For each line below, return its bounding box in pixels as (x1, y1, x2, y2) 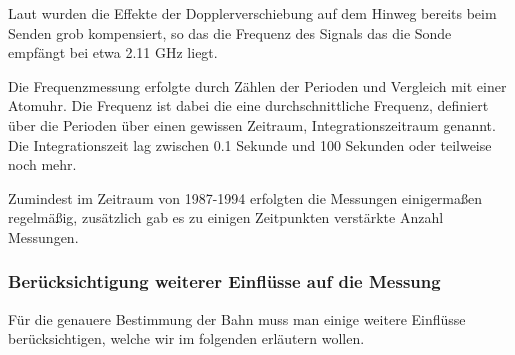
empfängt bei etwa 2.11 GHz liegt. (8, 42, 218, 63)
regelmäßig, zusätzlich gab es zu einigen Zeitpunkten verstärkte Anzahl (8, 207, 444, 228)
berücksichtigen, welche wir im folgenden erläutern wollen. (8, 328, 365, 349)
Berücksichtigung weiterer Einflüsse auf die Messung (8, 269, 441, 294)
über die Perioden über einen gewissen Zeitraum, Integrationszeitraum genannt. (8, 114, 496, 135)
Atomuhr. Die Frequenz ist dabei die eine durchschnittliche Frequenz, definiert (8, 95, 489, 116)
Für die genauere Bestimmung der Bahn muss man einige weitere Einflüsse (8, 308, 466, 329)
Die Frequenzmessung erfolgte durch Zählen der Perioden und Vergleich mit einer (8, 75, 507, 96)
